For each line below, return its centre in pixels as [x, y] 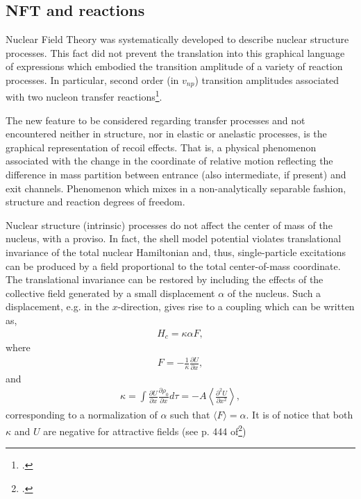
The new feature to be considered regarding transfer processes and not [156, 120]
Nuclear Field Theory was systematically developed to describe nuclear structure [177, 39]
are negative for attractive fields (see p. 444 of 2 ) [145, 430]
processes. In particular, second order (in [92, 79]
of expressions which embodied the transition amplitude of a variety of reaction [174, 66]
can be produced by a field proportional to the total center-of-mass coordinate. [173, 265]
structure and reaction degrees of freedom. [95, 202]
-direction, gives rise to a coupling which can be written [236, 306]
